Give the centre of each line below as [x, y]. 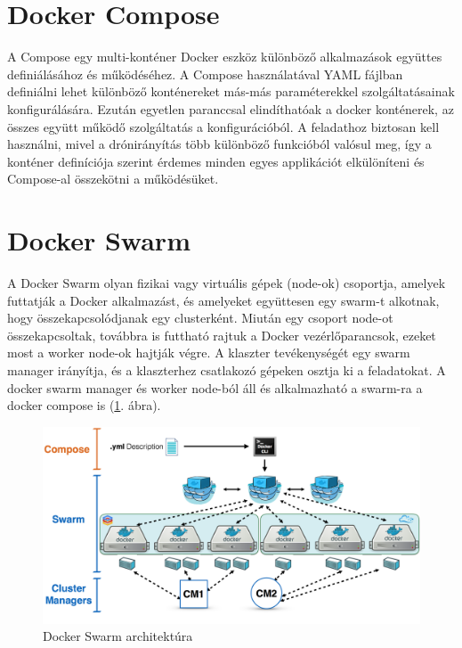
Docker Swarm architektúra [118, 636]
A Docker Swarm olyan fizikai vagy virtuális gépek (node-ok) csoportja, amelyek [227, 283]
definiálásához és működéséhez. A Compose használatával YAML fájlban [205, 74]
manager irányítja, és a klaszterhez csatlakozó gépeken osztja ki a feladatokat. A [227, 369]
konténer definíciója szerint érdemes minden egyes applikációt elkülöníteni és [216, 161]
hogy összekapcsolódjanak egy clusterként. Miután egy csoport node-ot [200, 318]
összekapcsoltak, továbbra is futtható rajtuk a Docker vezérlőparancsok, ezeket [222, 335]
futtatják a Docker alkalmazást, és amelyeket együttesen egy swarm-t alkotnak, [223, 300]
